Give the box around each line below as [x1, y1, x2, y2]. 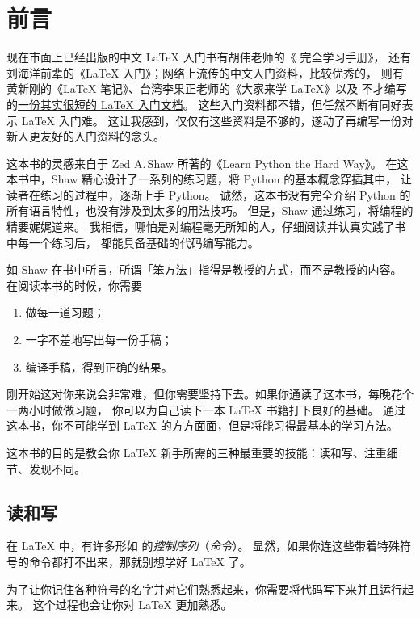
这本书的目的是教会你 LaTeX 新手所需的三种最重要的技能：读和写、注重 [6, 444, 387, 460]
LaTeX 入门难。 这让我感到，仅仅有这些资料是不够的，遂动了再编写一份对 [21, 111, 414, 128]
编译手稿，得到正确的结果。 [25, 358, 173, 375]
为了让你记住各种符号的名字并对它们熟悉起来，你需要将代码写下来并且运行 [6, 580, 402, 597]
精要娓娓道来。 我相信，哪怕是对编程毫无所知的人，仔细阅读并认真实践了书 [6, 218, 406, 235]
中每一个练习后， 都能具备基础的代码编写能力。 [6, 233, 259, 250]
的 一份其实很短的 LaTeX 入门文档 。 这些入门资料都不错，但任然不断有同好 [6, 95, 402, 112]
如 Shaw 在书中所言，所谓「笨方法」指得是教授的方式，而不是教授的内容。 [6, 261, 402, 278]
